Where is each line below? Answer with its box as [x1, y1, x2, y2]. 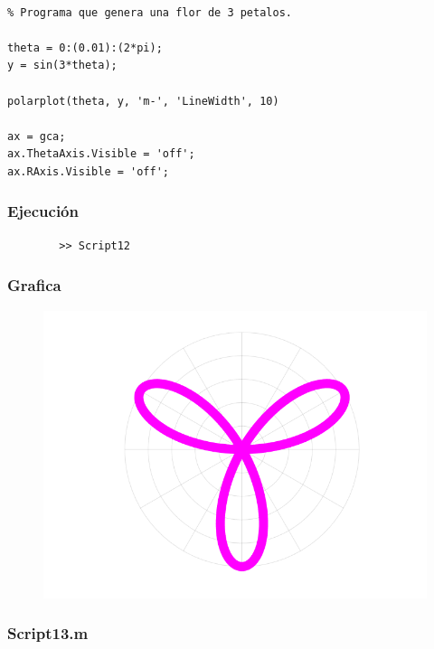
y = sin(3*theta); [7, 59, 118, 72]
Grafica [7, 274, 61, 296]
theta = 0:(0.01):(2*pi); [7, 41, 163, 54]
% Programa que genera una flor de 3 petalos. [7, 5, 292, 19]
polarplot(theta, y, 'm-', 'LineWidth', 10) [7, 94, 279, 108]
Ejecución [7, 200, 79, 222]
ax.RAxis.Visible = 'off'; [7, 165, 169, 178]
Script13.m [7, 622, 89, 644]
